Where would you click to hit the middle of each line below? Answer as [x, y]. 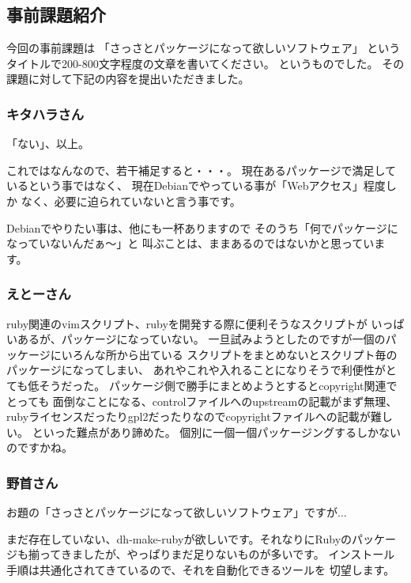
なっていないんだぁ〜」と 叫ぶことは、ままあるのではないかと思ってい [190, 243]
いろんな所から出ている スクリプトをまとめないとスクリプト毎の [229, 354]
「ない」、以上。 [48, 144]
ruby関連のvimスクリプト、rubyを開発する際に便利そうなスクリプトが [187, 323]
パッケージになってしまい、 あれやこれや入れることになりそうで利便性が [196, 370]
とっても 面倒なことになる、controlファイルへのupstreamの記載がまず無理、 [202, 401]
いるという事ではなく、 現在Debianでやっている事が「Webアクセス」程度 [196, 185]
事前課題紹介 [56, 15]
